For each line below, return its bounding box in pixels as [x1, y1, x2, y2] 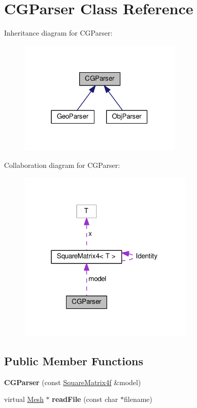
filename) [124, 394, 152, 404]
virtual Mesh [4, 394, 44, 404]
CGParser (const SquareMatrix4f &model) [4, 376, 141, 387]
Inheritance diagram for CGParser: [4, 27, 113, 38]
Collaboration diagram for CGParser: [4, 160, 120, 170]
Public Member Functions [4, 353, 143, 368]
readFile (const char [52, 394, 118, 404]
